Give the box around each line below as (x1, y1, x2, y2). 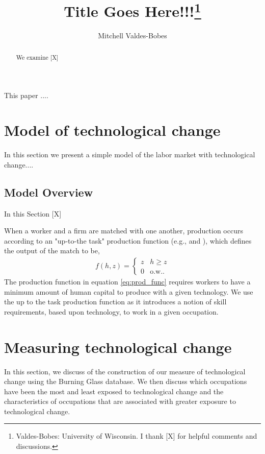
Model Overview (4, 184, 93, 200)
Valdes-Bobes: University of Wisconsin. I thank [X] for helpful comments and (16, 431, 257, 441)
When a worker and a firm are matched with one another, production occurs (4, 225, 243, 236)
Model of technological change (4, 120, 221, 140)
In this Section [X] (4, 208, 62, 219)
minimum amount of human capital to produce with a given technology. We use (4, 286, 253, 297)
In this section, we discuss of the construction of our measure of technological (4, 366, 246, 376)
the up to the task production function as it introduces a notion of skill (4, 296, 227, 307)
